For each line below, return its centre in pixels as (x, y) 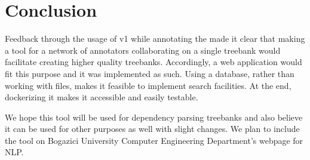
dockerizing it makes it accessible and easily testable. (102, 97)
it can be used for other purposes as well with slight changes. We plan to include (152, 129)
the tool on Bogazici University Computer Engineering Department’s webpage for (154, 140)
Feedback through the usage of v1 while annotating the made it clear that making (155, 39)
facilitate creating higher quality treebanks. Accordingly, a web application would (154, 62)
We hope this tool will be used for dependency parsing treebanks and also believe (154, 117)
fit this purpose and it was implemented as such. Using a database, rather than (150, 73)
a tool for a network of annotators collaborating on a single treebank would (143, 50)
